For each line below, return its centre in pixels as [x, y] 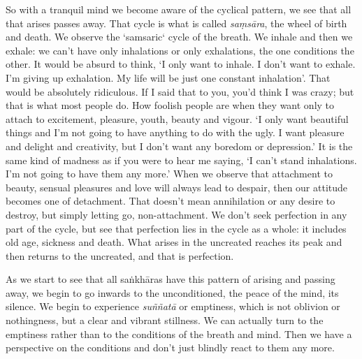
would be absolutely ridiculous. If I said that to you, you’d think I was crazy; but [180, 91]
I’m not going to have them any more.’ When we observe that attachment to [169, 174]
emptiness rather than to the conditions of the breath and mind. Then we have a [179, 334]
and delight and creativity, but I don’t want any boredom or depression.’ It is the [179, 146]
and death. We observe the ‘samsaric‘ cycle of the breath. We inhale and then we [179, 37]
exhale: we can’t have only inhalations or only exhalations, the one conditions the [180, 50]
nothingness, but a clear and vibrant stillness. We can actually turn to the [165, 320]
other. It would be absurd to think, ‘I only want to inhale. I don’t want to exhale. [181, 64]
